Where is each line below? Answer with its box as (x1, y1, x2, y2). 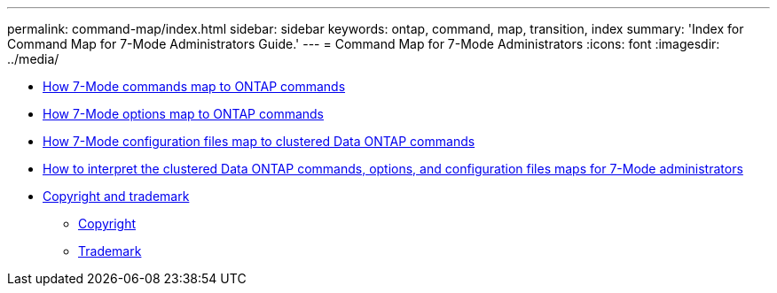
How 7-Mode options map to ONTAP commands (43, 106, 325, 121)
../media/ (7, 51, 59, 66)
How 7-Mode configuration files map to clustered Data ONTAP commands (43, 134, 475, 149)
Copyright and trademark (43, 189, 190, 204)
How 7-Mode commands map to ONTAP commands (43, 79, 346, 94)
